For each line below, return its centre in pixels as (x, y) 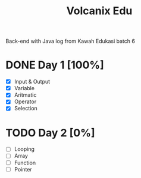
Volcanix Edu (99, 11)
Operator (25, 101)
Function (25, 163)
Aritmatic (25, 95)
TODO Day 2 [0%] (50, 133)
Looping (24, 149)
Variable (24, 88)
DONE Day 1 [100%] (55, 65)
